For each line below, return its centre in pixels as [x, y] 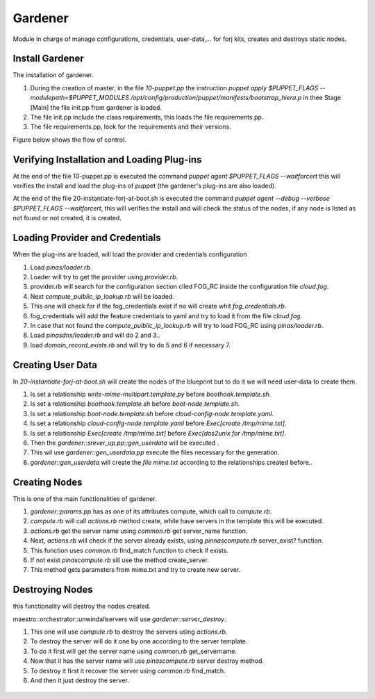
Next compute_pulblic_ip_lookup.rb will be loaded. [102, 296]
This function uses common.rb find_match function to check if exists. [129, 550]
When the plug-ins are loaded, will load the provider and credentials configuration [130, 254]
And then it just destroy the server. [80, 680]
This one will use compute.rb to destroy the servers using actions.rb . [129, 632]
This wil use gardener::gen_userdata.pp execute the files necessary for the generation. [155, 452]
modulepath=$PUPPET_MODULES [80, 98]
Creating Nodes [48, 482]
